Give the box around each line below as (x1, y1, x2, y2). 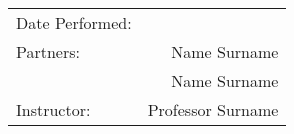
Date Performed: (16, 11, 132, 34)
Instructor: (16, 98, 91, 121)
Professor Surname (147, 98, 279, 121)
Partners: (16, 40, 80, 63)
